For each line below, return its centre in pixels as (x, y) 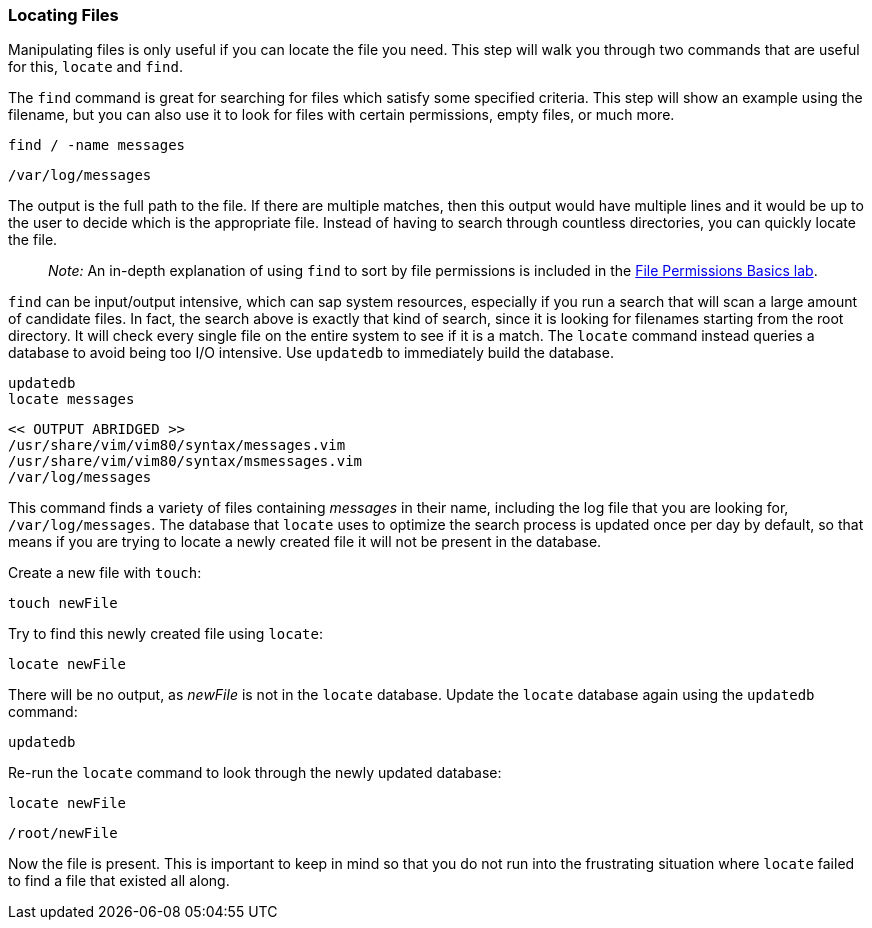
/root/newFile (63, 833)
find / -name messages (97, 145)
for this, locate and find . (95, 67)
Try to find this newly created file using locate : (165, 634)
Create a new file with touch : (105, 573)
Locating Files (63, 15)
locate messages (71, 399)
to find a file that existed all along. (119, 881)
